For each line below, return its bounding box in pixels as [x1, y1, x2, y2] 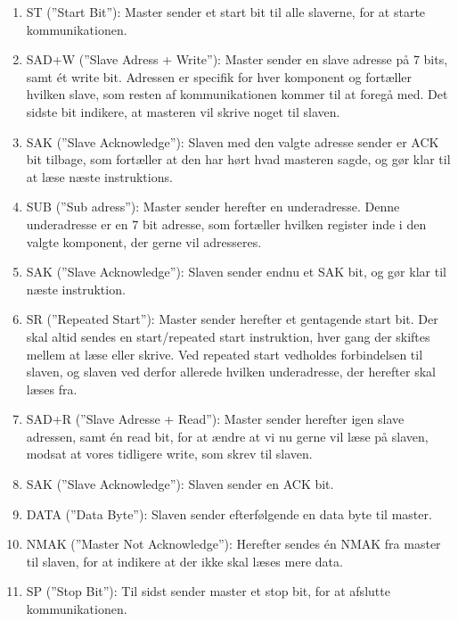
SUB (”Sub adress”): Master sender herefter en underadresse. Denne [26, 197, 400, 216]
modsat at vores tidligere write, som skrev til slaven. [26, 444, 313, 463]
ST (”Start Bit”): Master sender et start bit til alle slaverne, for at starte [26, 3, 426, 21]
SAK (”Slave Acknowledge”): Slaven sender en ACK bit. [26, 475, 334, 493]
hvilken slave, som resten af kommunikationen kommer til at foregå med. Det [26, 85, 448, 103]
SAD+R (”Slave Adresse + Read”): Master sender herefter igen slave [26, 410, 405, 428]
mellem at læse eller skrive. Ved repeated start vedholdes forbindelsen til [26, 344, 423, 363]
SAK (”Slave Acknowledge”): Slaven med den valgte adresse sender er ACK [26, 132, 439, 151]
